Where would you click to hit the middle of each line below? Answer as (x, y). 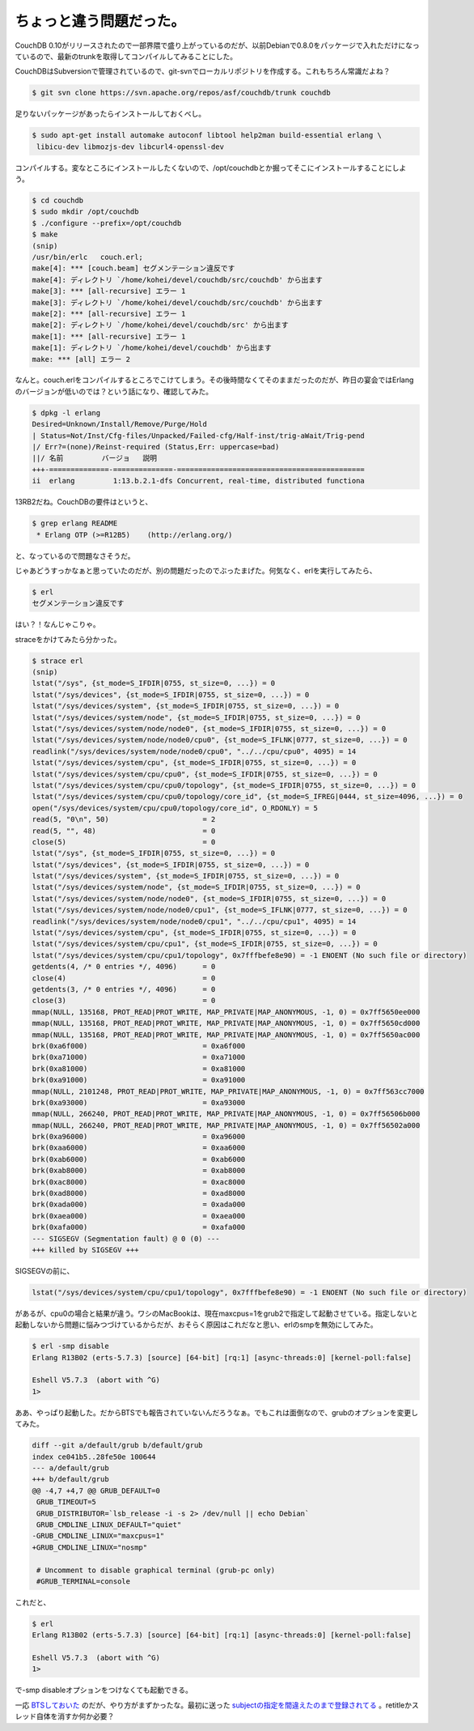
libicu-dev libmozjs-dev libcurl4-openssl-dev (130, 147)
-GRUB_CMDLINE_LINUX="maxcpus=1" (98, 1536)
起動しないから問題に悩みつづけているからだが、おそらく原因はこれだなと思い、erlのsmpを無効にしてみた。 (196, 1325)
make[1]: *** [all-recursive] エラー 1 (109, 336)
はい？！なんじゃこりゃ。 (57, 624)
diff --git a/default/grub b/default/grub (117, 1446)
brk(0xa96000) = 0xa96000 (139, 1137)
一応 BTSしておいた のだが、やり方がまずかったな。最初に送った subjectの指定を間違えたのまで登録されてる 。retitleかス (217, 1705)
